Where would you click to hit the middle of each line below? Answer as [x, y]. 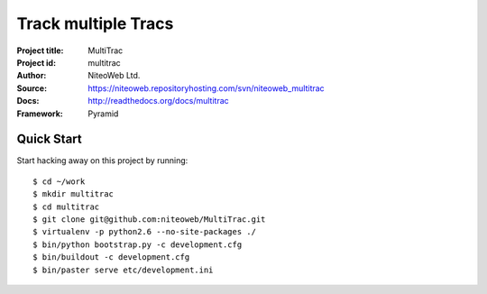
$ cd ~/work [59, 181]
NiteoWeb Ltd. [114, 76]
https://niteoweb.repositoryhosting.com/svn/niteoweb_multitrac [206, 88]
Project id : [37, 62]
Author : [32, 76]
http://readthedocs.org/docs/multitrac [158, 101]
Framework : [40, 114]
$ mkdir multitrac [74, 194]
